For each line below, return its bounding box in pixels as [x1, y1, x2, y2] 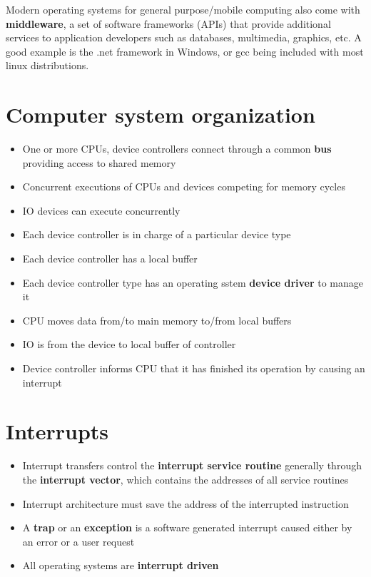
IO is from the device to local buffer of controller [22, 337, 236, 352]
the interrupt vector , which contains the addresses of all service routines [22, 471, 349, 486]
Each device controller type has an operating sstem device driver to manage [22, 275, 363, 290]
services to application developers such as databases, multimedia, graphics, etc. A [6, 30, 362, 45]
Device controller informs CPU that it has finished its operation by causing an [22, 361, 365, 376]
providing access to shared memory [22, 155, 176, 170]
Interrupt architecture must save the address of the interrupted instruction [22, 496, 349, 511]
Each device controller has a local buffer [22, 251, 198, 266]
